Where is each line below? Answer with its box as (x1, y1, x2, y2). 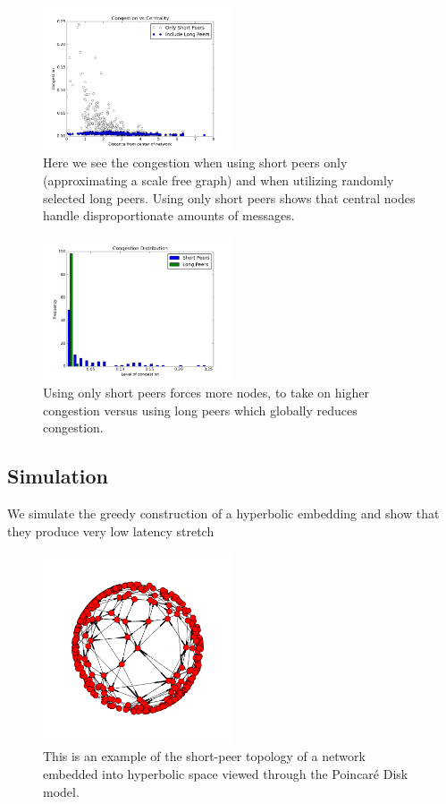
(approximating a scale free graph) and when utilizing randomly (43, 170, 394, 189)
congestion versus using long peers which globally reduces (43, 400, 358, 419)
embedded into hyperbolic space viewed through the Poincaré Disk (43, 765, 408, 783)
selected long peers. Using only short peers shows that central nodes (43, 188, 416, 207)
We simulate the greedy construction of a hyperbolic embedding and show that (7, 504, 440, 523)
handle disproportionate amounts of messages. (43, 206, 295, 225)
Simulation (7, 462, 109, 490)
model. (43, 782, 80, 800)
